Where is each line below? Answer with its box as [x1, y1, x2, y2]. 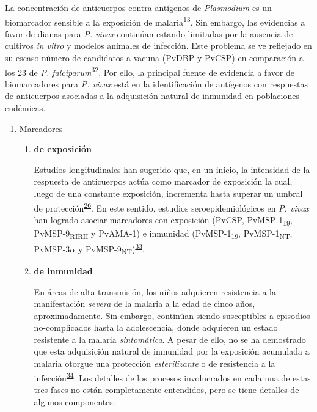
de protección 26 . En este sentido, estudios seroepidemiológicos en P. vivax [34, 199, 309, 214]
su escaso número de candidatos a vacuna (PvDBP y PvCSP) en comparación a [5, 51, 304, 64]
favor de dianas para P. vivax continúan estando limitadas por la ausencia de [5, 27, 293, 40]
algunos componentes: [34, 395, 115, 408]
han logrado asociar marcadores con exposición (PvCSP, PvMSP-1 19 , [34, 213, 293, 227]
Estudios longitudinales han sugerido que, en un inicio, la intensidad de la [34, 163, 310, 175]
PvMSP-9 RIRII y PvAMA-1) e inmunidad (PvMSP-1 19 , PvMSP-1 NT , [34, 227, 293, 241]
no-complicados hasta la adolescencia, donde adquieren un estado [34, 321, 278, 334]
